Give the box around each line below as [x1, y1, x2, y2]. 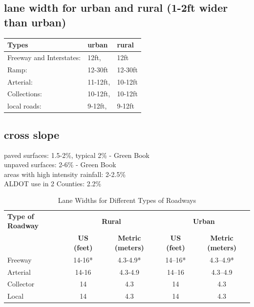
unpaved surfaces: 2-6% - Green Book [4, 159, 116, 170]
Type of [7, 211, 34, 221]
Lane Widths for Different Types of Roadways [58, 195, 196, 205]
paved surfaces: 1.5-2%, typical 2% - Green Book [4, 150, 149, 160]
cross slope [4, 127, 60, 142]
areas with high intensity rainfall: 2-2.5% [4, 169, 126, 179]
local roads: [7, 101, 42, 111]
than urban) [4, 14, 66, 29]
